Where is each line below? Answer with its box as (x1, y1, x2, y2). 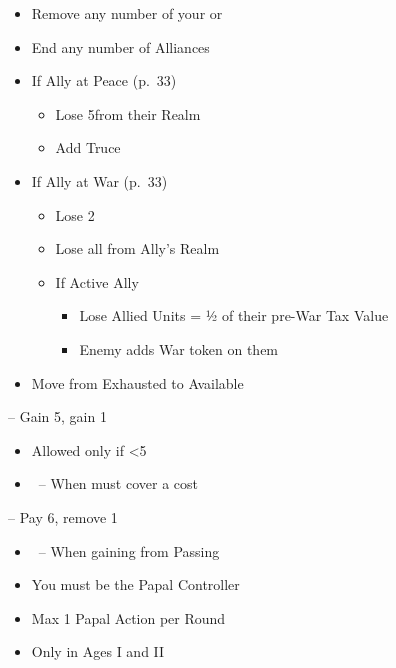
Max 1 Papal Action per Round (31, 607, 226, 628)
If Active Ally (55, 271, 139, 292)
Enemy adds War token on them (79, 338, 279, 359)
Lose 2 (55, 204, 95, 225)
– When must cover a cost (38, 473, 199, 494)
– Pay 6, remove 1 (8, 506, 118, 527)
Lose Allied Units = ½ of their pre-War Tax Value (79, 305, 389, 326)
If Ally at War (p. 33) (31, 170, 168, 191)
